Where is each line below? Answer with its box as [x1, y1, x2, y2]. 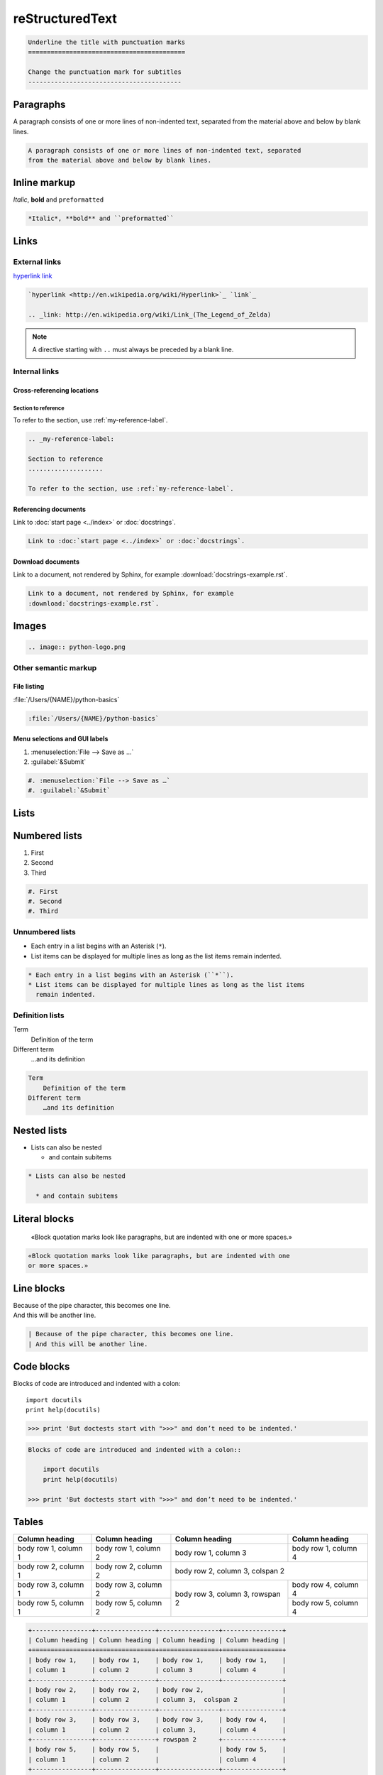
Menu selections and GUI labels [13, 735, 109, 743]
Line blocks [13, 1282, 65, 1294]
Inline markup [13, 177, 76, 189]
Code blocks [13, 1360, 70, 1373]
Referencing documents [13, 505, 87, 513]
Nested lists [13, 1124, 67, 1136]
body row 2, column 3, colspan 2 [174, 1566, 285, 1576]
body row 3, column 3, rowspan [174, 1589, 281, 1599]
